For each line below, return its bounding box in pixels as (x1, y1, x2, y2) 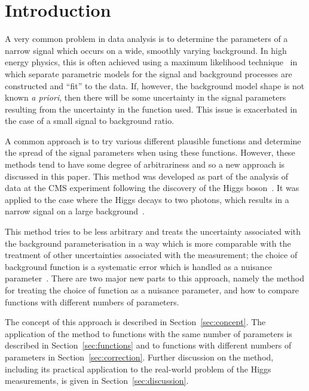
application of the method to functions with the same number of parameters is (5, 327, 292, 340)
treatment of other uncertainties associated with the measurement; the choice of (5, 248, 298, 261)
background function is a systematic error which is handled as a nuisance (5, 260, 273, 272)
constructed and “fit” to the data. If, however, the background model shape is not (5, 79, 305, 92)
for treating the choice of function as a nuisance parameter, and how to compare (5, 284, 299, 296)
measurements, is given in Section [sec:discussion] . (5, 374, 189, 387)
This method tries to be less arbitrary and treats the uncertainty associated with (5, 225, 301, 238)
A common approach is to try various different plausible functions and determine (5, 134, 301, 147)
